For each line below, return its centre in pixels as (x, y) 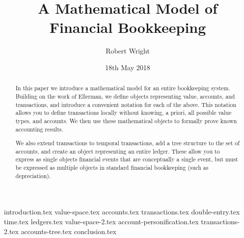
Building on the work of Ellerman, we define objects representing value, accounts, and (125, 96)
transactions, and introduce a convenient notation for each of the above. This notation (126, 104)
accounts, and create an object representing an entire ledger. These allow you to (118, 151)
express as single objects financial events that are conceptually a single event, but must (127, 159)
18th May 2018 (128, 67)
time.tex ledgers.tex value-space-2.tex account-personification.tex (101, 221)
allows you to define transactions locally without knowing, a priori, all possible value (123, 113)
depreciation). (33, 175)
